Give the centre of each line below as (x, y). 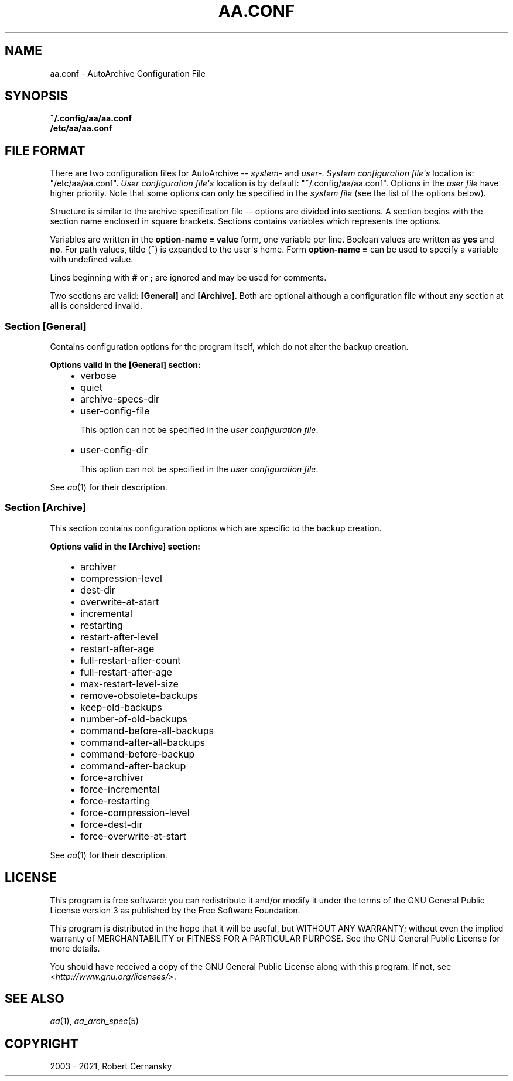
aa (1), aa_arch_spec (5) (94, 1021)
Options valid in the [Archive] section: (125, 546)
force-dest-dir (112, 824)
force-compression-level (135, 812)
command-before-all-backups (147, 730)
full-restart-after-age (126, 672)
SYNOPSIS (37, 96)
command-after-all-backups (143, 742)
